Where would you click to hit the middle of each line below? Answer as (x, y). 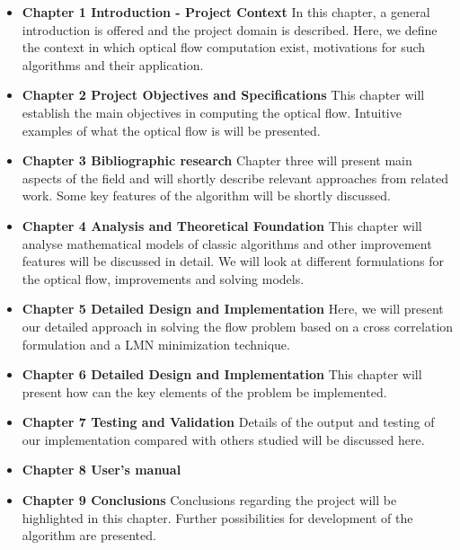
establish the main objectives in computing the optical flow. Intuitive (212, 112)
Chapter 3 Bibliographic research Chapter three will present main (217, 160)
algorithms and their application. (113, 64)
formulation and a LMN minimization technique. (156, 344)
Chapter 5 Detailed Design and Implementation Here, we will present (233, 309)
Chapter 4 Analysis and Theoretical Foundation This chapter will (222, 225)
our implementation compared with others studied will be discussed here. (223, 439)
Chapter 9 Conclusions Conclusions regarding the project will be (209, 500)
